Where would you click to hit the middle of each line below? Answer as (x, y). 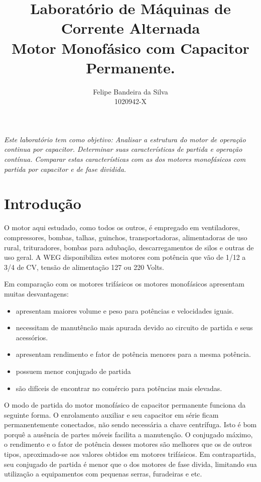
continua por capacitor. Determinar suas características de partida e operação (123, 149)
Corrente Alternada (130, 28)
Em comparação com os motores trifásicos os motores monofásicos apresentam (124, 284)
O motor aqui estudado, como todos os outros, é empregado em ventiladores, (122, 227)
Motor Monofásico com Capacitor (130, 47)
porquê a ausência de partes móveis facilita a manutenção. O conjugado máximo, (128, 434)
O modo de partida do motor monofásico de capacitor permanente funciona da (125, 405)
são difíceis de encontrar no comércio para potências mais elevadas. (119, 388)
